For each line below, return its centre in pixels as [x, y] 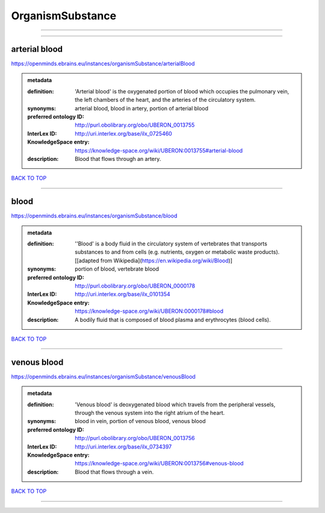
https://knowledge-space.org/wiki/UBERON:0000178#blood [149, 311]
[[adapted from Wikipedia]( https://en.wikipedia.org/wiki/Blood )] [154, 260]
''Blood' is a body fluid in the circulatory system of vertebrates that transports [171, 244]
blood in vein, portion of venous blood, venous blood [140, 421]
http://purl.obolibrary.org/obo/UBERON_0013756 [135, 438]
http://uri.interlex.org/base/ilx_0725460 [124, 133]
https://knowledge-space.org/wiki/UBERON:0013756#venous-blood [159, 464]
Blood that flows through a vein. [114, 472]
